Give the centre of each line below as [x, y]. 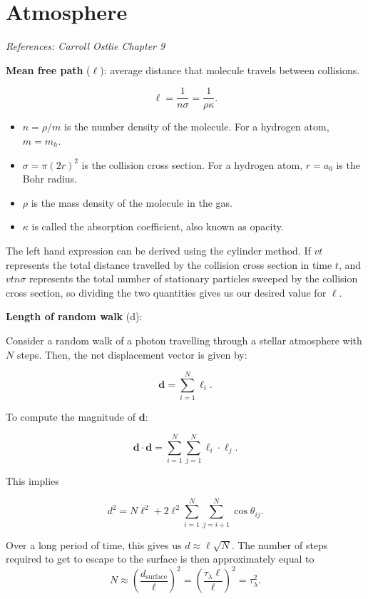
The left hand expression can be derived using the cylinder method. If [158, 250]
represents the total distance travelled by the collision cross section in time [169, 264]
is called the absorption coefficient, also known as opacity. [158, 226]
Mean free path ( [48, 70]
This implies [32, 480]
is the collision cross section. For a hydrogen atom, [192, 164]
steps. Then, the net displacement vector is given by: [132, 354]
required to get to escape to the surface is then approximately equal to [160, 559]
